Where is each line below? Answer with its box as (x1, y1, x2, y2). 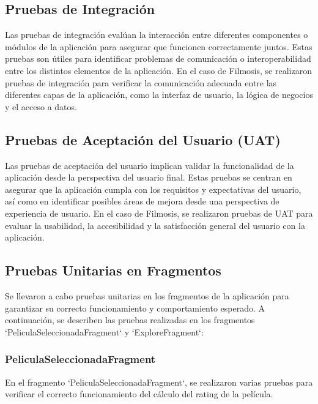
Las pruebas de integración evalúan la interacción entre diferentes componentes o (5, 28, 308, 41)
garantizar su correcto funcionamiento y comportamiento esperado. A (5, 301, 265, 314)
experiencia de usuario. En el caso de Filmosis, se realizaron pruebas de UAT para (5, 206, 313, 219)
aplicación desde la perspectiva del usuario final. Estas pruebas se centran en (5, 171, 292, 184)
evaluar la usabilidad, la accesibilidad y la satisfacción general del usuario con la (5, 219, 305, 231)
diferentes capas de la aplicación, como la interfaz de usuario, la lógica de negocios (5, 88, 313, 101)
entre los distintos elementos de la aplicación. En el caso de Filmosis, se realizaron (5, 64, 312, 77)
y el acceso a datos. (5, 100, 77, 113)
